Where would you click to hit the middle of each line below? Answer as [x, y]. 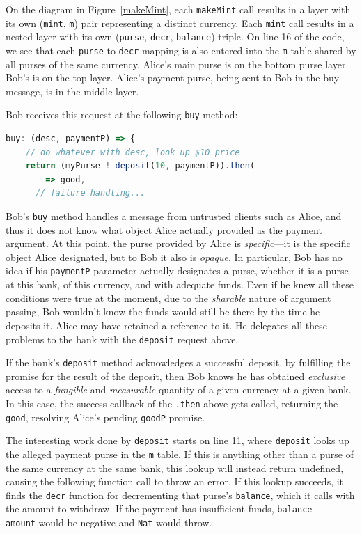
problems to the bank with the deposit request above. [122, 339]
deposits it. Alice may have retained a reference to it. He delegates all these [166, 325]
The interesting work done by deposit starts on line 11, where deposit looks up [178, 440]
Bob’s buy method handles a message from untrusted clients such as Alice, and [174, 216]
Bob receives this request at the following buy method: [122, 115]
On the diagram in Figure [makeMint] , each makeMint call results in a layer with [178, 9]
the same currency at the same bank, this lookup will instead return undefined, [175, 468]
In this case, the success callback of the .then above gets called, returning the [172, 403]
